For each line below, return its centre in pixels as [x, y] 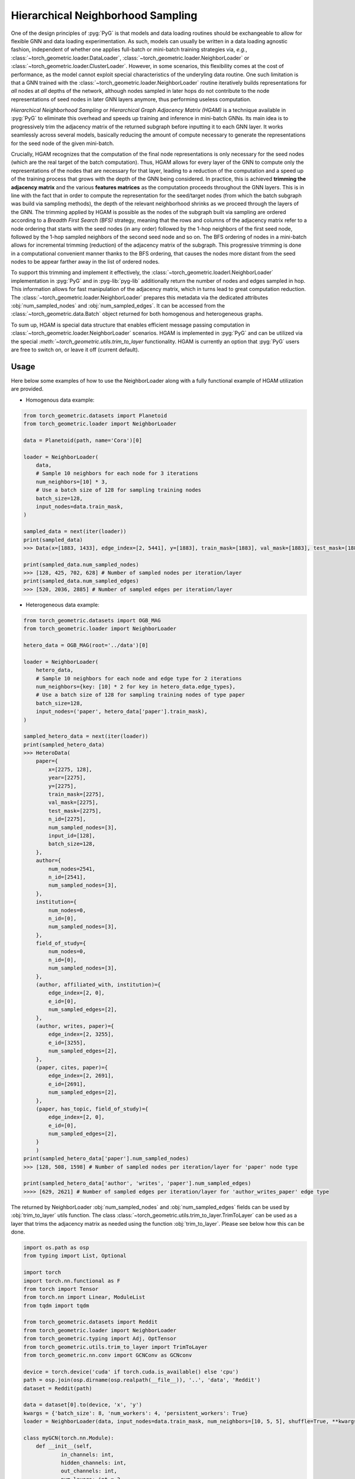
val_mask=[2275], [73, 803]
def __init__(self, [64, 1446]
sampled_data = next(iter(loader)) [75, 532]
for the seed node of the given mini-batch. [63, 143]
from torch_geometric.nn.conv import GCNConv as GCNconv [108, 1355]
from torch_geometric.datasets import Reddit [91, 1322]
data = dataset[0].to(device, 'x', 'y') [83, 1405]
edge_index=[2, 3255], [81, 1034]
